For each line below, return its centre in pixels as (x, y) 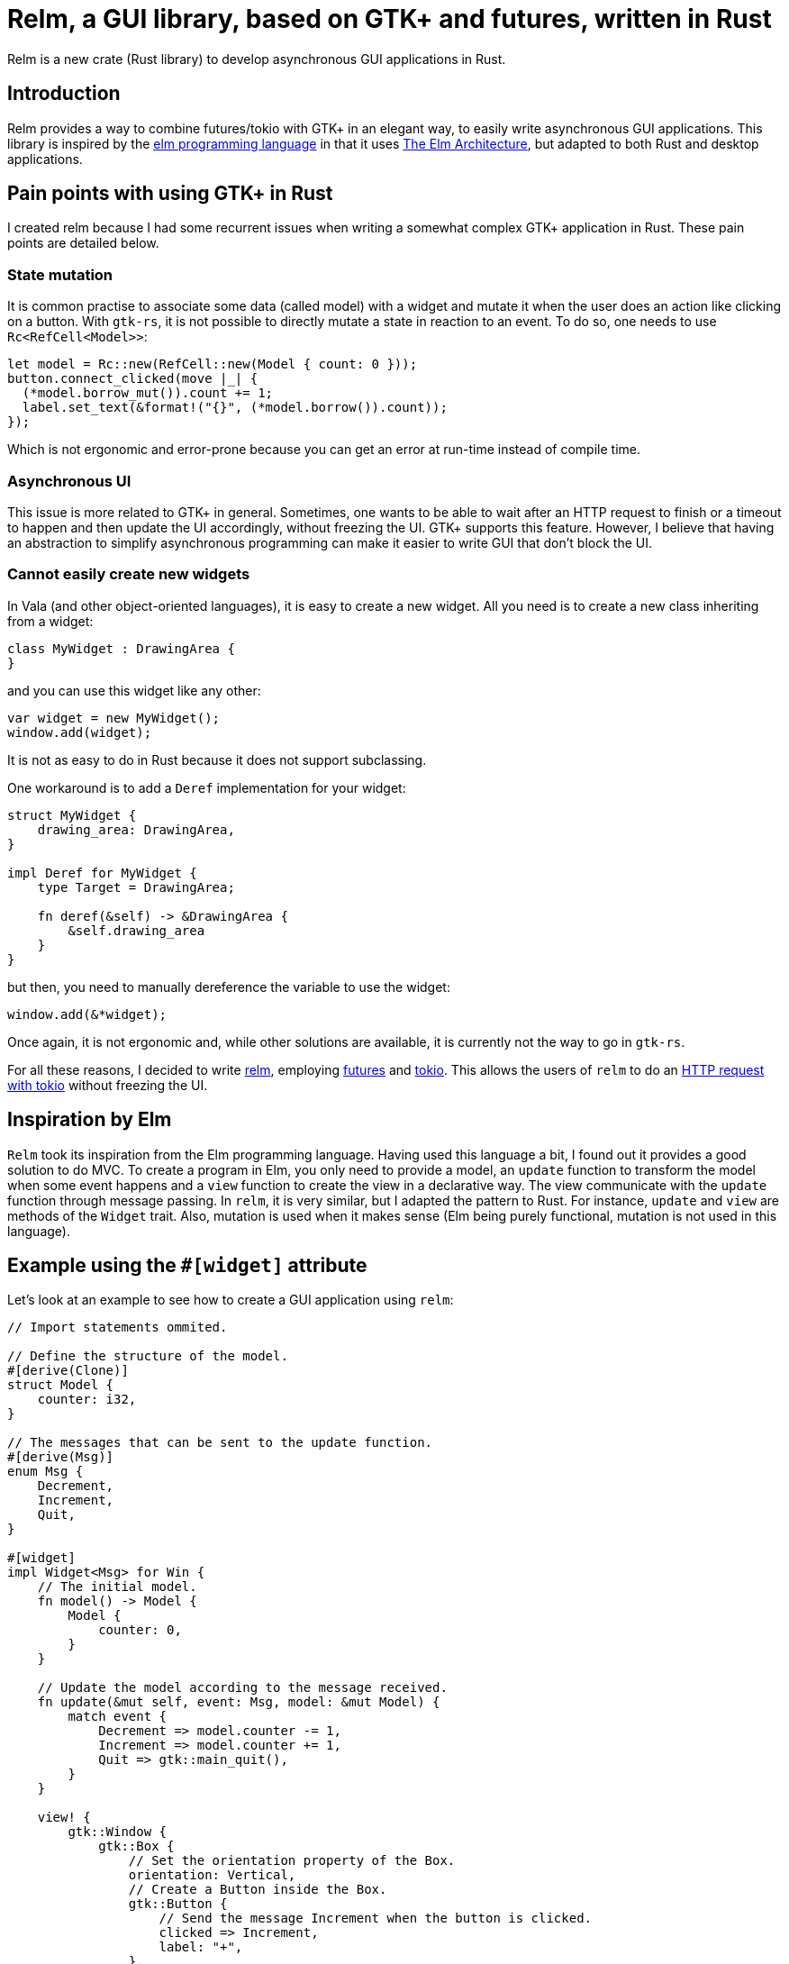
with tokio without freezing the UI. (108, 1085)
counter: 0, (140, 1630)
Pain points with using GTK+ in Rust (170, 194)
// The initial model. (117, 1587)
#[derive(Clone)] (68, 1371)
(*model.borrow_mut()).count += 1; (148, 393)
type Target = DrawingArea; (136, 887)
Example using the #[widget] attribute (187, 1265)
